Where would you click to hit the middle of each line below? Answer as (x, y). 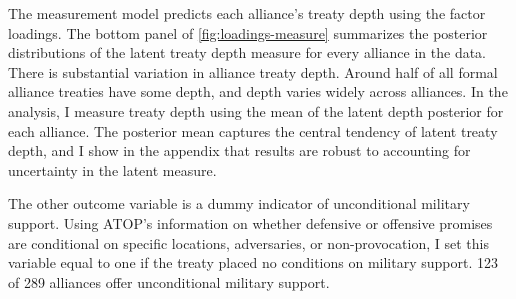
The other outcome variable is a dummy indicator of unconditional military (239, 203)
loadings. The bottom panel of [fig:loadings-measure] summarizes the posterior (248, 32)
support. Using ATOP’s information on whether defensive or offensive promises (250, 222)
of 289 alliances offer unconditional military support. (169, 281)
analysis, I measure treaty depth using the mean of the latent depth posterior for (256, 110)
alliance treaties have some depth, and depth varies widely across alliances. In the (258, 91)
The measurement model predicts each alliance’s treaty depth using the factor (247, 13)
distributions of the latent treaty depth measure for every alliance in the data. (247, 52)
